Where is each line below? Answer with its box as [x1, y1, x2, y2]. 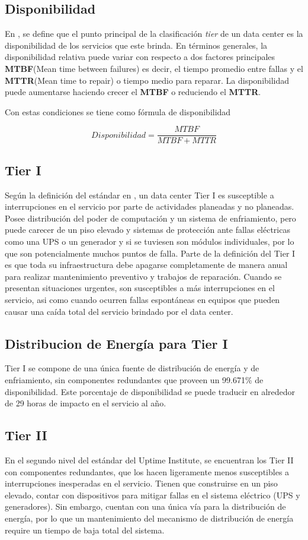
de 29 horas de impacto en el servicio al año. [5, 397, 166, 409]
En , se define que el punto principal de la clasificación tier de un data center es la [5, 27, 303, 40]
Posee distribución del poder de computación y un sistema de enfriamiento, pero [5, 211, 296, 224]
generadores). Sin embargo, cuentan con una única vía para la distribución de [5, 500, 286, 513]
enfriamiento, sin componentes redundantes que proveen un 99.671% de [5, 373, 264, 386]
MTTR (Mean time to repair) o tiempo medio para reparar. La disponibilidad [5, 74, 290, 86]
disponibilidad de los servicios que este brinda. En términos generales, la [5, 39, 268, 51]
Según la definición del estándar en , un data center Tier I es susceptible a [5, 188, 274, 201]
